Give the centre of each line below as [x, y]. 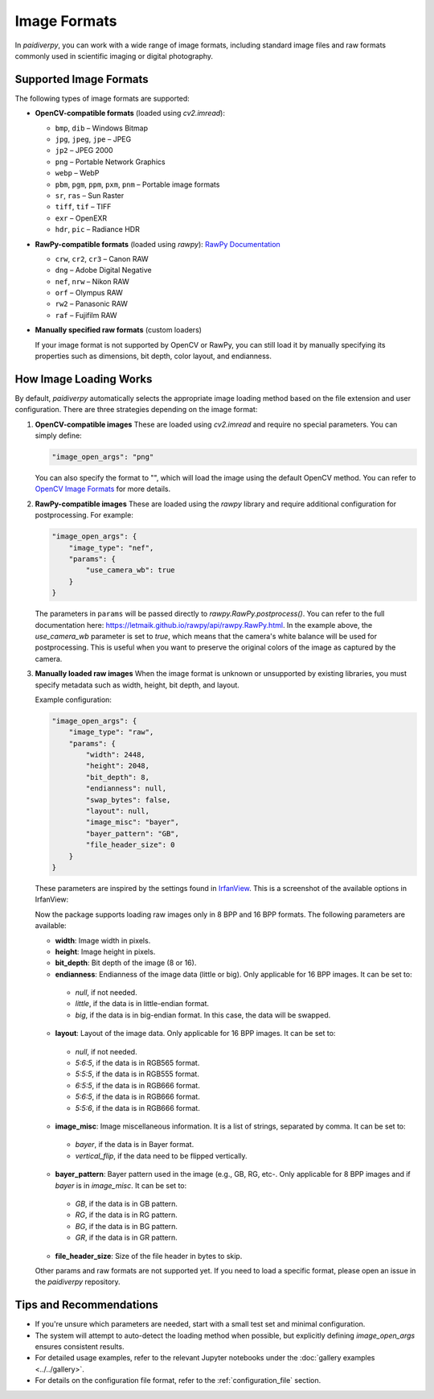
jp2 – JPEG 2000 [84, 151]
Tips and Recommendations [86, 1305]
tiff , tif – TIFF [83, 207]
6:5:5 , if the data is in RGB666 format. [137, 1085]
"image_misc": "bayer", [133, 822]
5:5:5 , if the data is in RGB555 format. [137, 1074]
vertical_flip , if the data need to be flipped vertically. [162, 1156]
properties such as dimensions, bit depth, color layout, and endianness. [154, 356]
